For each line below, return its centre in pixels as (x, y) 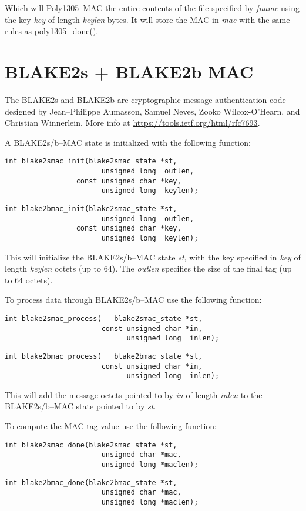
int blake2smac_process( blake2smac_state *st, (104, 318)
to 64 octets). (29, 280)
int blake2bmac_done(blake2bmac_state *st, (91, 482)
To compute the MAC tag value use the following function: (111, 426)
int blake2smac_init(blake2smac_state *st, (91, 161)
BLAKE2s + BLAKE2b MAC (129, 71)
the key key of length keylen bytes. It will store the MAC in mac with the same (147, 19)
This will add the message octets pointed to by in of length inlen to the (134, 394)
